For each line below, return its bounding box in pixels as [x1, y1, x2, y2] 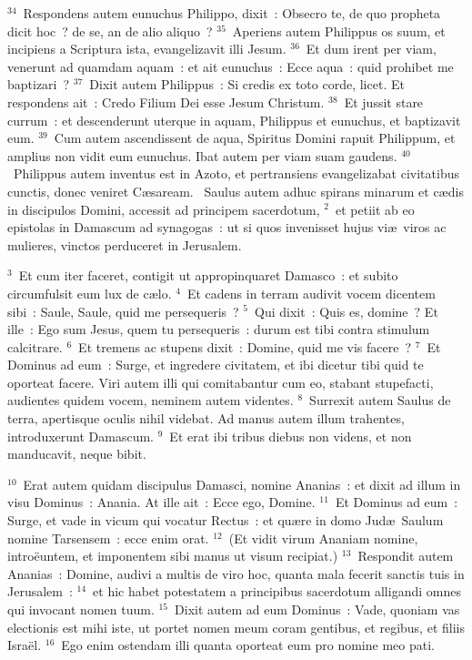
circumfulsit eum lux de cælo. [7, 283, 172, 302]
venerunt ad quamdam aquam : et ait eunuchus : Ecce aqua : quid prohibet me [7, 56, 454, 76]
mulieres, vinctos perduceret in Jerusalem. [7, 235, 242, 254]
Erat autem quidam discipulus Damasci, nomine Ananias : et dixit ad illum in [23, 474, 461, 493]
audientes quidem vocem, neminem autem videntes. [7, 391, 294, 410]
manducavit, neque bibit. [7, 444, 146, 463]
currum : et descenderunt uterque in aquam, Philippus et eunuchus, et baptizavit [7, 110, 461, 129]
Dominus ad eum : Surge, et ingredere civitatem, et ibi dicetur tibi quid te [7, 355, 424, 374]
